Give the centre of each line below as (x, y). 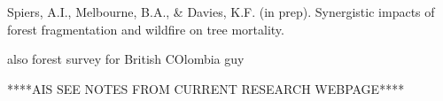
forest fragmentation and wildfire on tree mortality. (146, 29)
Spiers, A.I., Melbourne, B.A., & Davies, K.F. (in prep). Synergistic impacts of (221, 12)
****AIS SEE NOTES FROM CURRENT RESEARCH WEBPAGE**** (206, 88)
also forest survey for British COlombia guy (126, 59)
